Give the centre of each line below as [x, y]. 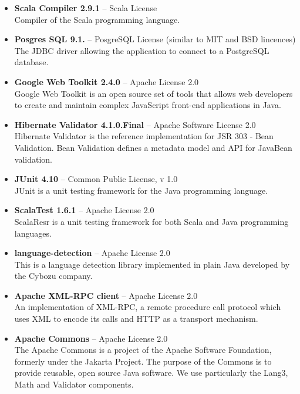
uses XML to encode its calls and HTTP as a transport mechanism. [136, 319]
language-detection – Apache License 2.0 [92, 253]
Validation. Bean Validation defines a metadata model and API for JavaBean [153, 147]
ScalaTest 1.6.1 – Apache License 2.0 [84, 210]
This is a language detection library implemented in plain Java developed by [152, 264]
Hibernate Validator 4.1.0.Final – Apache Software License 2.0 [135, 124]
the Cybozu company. [53, 276]
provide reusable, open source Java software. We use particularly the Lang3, [151, 373]
